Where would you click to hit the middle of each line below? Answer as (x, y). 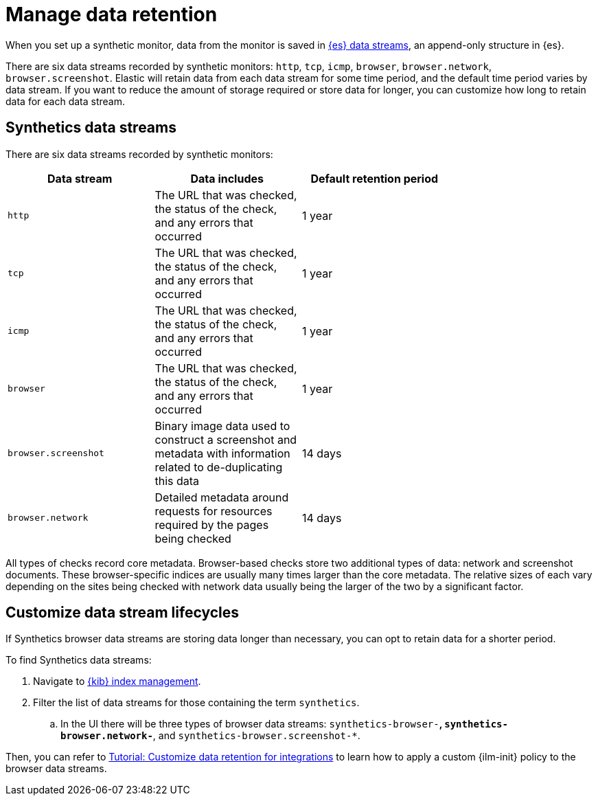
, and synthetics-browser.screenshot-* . (256, 736)
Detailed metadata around (222, 497)
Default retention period (375, 178)
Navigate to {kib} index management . (117, 681)
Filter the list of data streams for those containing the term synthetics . (196, 703)
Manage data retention (112, 14)
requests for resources (214, 511)
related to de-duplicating (219, 467)
